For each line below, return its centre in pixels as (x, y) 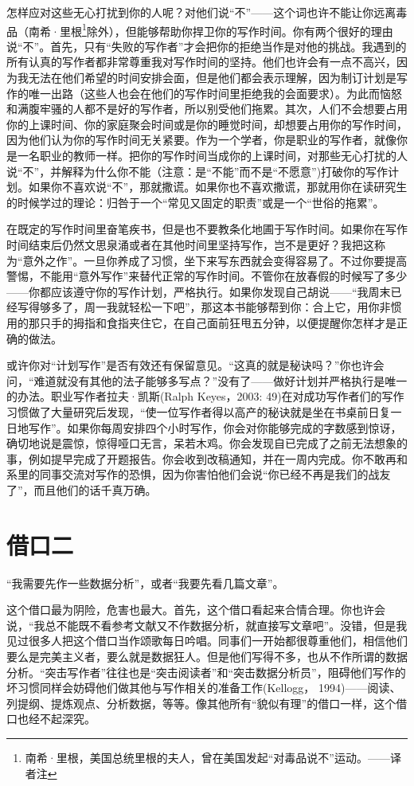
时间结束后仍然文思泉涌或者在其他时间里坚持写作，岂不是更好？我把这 (190, 244)
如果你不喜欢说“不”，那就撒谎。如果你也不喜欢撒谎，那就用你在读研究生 (218, 187)
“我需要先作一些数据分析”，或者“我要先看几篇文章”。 (145, 583)
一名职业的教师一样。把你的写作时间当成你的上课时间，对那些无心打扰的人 (212, 155)
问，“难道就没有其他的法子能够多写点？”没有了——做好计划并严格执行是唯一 (207, 380)
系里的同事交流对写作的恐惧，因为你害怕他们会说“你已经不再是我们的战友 (199, 474)
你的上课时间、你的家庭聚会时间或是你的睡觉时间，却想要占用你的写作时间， (207, 124)
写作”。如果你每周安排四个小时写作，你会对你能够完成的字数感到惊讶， (215, 427)
